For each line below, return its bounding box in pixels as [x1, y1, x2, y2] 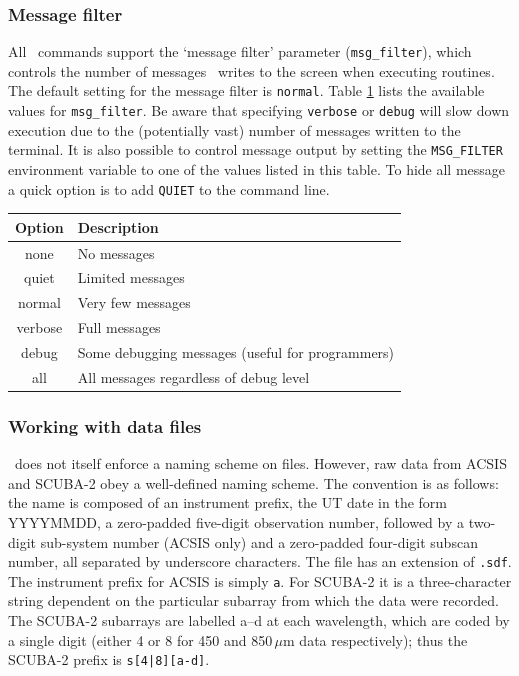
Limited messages [77, 267, 185, 288]
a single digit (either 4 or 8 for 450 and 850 [8, 629, 273, 650]
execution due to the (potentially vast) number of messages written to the [8, 119, 461, 140]
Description [77, 216, 159, 237]
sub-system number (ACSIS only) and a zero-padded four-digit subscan [40, 531, 478, 552]
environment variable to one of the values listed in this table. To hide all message [8, 159, 506, 180]
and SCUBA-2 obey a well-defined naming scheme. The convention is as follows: [8, 472, 499, 493]
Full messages [77, 317, 161, 338]
